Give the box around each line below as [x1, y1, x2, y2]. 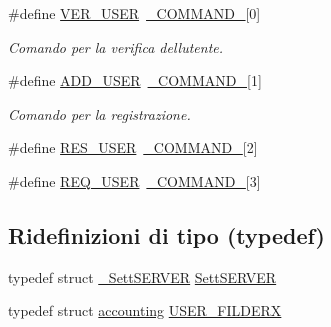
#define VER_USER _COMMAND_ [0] [8, 3, 261, 23]
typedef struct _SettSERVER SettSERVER [8, 266, 277, 287]
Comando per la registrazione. [8, 103, 191, 124]
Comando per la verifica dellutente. [8, 36, 224, 57]
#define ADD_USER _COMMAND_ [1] [8, 70, 262, 91]
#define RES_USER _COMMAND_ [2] [8, 137, 258, 158]
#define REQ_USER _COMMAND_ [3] [8, 170, 261, 191]
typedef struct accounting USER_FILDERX [8, 300, 282, 321]
